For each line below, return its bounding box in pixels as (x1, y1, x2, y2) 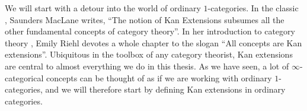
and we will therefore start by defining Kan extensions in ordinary (45, 83, 286, 96)
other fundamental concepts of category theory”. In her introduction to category (5, 25, 295, 37)
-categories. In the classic (207, 2, 299, 14)
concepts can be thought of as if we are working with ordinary (46, 71, 272, 84)
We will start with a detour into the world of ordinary (5, 2, 201, 14)
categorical (5, 71, 44, 84)
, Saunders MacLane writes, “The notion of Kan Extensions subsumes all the (5, 13, 284, 26)
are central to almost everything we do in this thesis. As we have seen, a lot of (5, 59, 289, 72)
